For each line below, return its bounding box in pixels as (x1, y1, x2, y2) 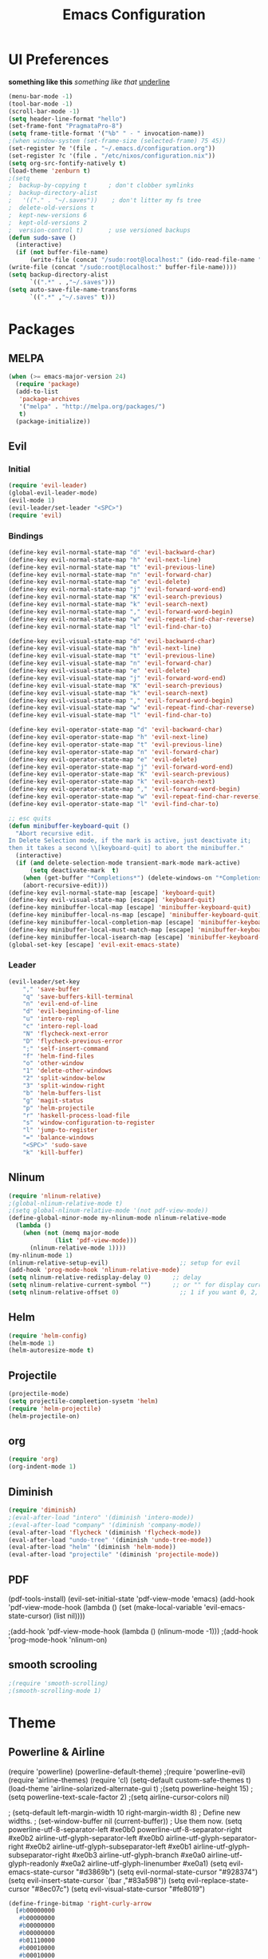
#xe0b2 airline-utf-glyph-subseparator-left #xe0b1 (25, 1842, 192, 1851)
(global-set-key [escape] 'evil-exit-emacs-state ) (8, 940, 180, 948)
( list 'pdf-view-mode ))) (54, 1236, 137, 1244)
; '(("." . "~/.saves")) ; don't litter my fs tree (8, 197, 202, 205)
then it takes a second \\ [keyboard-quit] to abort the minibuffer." (8, 844, 245, 852)
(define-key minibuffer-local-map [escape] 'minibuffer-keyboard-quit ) (8, 904, 251, 912)
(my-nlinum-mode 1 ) (8, 1251, 73, 1259)
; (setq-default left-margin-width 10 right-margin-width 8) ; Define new (8, 1807, 241, 1817)
